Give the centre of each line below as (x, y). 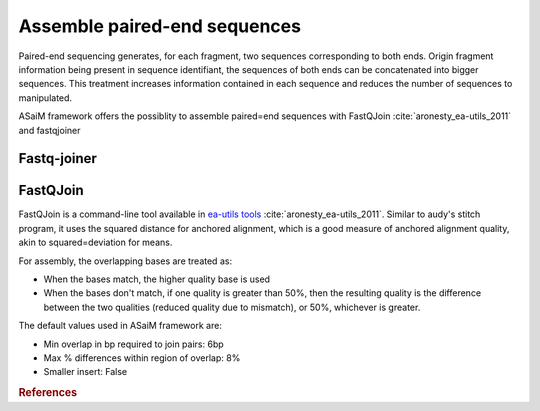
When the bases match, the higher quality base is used (156, 279)
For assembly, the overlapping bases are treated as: (125, 261)
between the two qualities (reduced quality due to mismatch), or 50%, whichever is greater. (232, 307)
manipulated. (45, 97)
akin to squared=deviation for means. (95, 242)
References (48, 393)
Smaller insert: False (85, 372)
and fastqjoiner (49, 130)
